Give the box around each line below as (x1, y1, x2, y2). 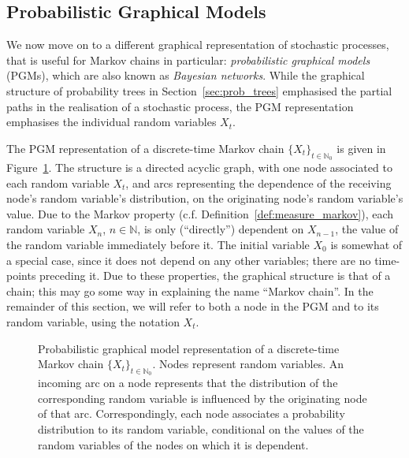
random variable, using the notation (6, 313, 180, 330)
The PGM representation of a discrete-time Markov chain (6, 140, 284, 156)
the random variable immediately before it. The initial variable (6, 236, 310, 252)
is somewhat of (330, 236, 403, 252)
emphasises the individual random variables (6, 114, 217, 130)
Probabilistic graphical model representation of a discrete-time (38, 340, 340, 356)
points (6, 267, 36, 284)
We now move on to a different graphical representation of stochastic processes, (6, 36, 389, 53)
